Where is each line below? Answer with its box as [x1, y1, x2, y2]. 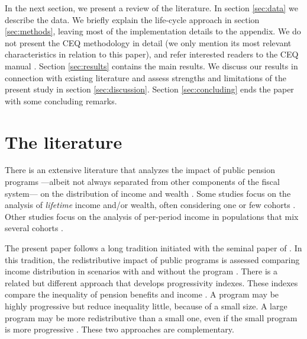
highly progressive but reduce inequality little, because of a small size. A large [5, 300, 287, 312]
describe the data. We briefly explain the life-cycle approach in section [5, 13, 260, 25]
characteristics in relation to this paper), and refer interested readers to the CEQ [5, 48, 299, 60]
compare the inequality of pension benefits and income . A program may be [5, 288, 279, 300]
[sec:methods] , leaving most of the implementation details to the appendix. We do [5, 25, 301, 37]
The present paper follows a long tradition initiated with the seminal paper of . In [5, 242, 302, 254]
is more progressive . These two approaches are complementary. [5, 323, 234, 335]
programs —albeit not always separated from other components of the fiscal [5, 175, 280, 188]
